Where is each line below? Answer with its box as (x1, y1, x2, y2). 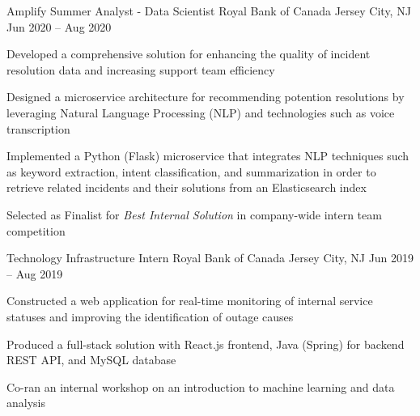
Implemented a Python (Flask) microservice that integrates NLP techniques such (6, 147, 409, 164)
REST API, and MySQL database (6, 351, 176, 368)
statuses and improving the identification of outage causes (6, 308, 294, 325)
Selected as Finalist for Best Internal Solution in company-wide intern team (6, 206, 382, 223)
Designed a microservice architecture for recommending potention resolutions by (6, 88, 405, 105)
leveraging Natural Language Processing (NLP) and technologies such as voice (6, 104, 395, 121)
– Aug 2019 (6, 265, 63, 282)
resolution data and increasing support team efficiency (6, 61, 275, 78)
